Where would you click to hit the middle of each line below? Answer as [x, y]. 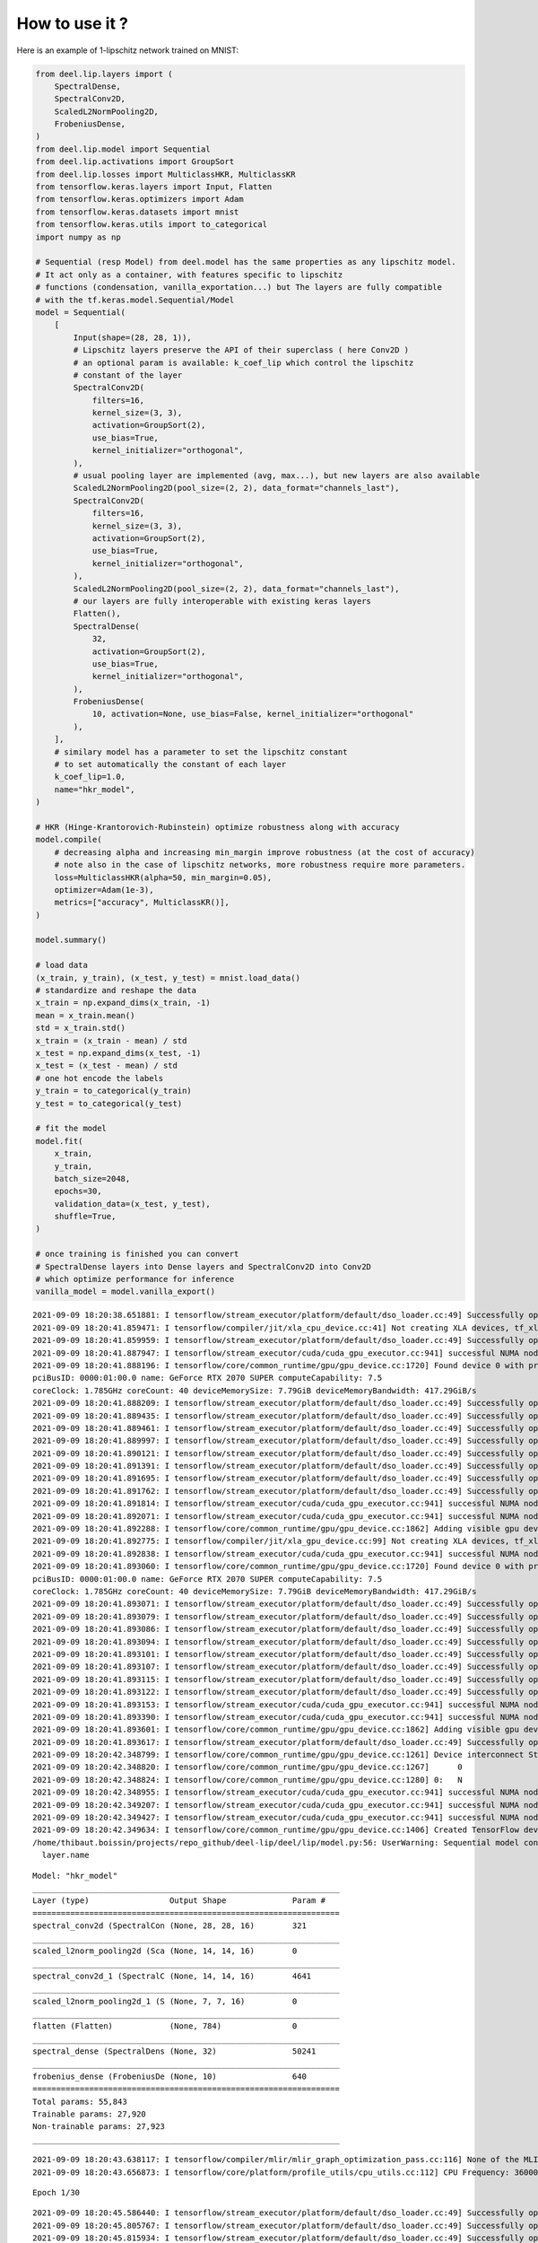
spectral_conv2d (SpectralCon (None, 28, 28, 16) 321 [169, 1926]
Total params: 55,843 [80, 2101]
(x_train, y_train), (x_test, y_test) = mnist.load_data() [168, 977]
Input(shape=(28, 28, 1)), [132, 337]
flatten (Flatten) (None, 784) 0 [165, 2026]
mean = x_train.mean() [85, 1015]
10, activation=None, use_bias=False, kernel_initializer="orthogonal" [253, 714]
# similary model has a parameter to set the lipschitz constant [201, 752]
